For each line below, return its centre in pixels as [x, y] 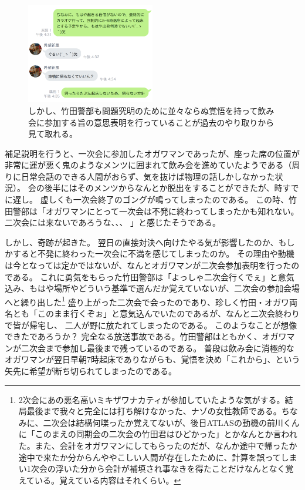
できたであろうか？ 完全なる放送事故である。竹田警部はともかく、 [133, 336]
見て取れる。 [53, 134]
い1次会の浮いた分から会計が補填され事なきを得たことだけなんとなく [152, 469]
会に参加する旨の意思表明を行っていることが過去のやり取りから [151, 122]
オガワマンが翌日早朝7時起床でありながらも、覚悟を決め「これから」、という [152, 359]
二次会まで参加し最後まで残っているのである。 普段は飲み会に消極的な [157, 348]
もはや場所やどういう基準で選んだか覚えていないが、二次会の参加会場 [165, 288]
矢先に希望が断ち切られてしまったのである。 [91, 371]
